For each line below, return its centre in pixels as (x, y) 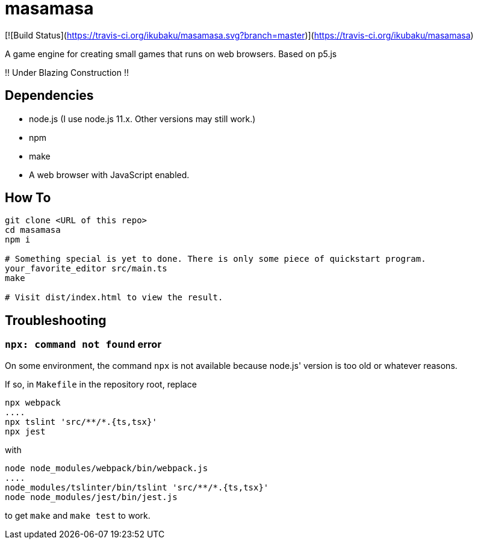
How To (28, 198)
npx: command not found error (83, 345)
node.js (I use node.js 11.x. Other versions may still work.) (142, 119)
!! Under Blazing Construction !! (67, 72)
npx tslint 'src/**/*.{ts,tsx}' (81, 422)
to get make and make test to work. (78, 515)
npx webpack (33, 402)
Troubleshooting (56, 320)
